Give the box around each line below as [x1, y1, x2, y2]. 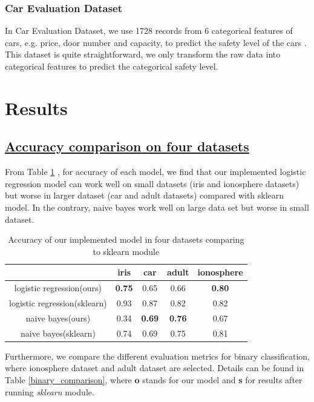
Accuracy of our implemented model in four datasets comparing [8, 233, 244, 246]
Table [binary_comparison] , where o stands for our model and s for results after [5, 373, 303, 386]
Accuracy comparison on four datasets [5, 137, 249, 156]
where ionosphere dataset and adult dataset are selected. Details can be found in [5, 361, 304, 374]
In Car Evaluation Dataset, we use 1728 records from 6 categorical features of [5, 24, 293, 37]
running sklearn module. [5, 385, 94, 398]
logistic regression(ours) [14, 282, 102, 294]
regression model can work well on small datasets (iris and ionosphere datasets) [5, 177, 299, 189]
